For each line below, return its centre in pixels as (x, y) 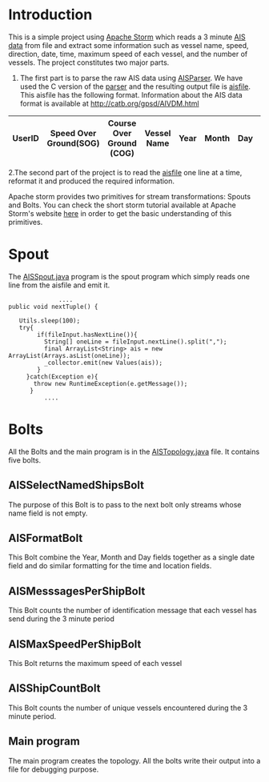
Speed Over (73, 133)
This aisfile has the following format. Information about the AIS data (131, 94)
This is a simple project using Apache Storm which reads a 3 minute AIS (127, 37)
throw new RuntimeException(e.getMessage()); (110, 383)
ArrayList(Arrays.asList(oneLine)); (69, 355)
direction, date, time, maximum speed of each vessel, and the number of (128, 54)
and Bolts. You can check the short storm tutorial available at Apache (122, 205)
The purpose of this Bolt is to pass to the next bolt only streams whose (125, 504)
